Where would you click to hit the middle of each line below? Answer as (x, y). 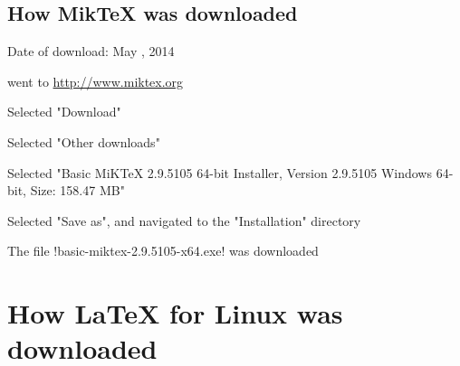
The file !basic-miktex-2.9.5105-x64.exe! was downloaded (163, 251)
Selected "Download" (64, 112)
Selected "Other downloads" (84, 141)
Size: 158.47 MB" (77, 190)
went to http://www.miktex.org (96, 81)
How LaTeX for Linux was (175, 313)
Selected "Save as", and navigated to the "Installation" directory (184, 220)
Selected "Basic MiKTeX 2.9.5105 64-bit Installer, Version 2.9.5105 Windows (220, 172)
